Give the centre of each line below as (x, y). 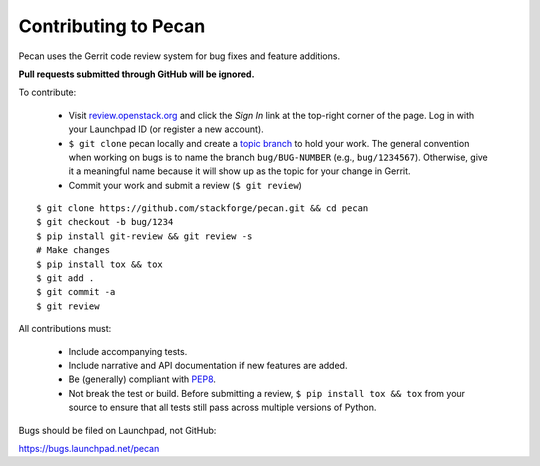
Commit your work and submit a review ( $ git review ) (185, 185)
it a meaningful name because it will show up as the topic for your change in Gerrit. (239, 171)
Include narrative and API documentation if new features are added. (208, 365)
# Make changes (73, 250)
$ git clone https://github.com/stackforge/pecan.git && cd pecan (202, 208)
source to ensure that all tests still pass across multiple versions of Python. (222, 407)
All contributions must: (65, 329)
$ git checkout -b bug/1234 (105, 222)
